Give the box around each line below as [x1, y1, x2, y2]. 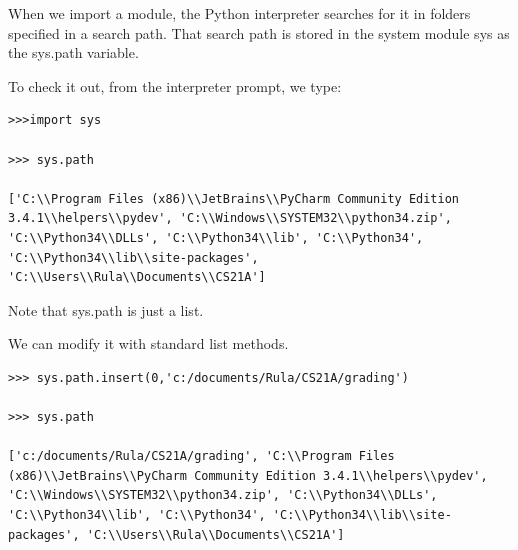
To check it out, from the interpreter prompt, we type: [8, 75, 342, 96]
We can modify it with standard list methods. [8, 333, 289, 354]
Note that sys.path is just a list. [8, 299, 204, 320]
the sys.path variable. [8, 42, 139, 63]
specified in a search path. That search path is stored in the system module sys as [8, 22, 510, 43]
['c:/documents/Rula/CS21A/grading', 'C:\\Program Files [8, 449, 395, 464]
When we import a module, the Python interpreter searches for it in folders [8, 3, 471, 23]
